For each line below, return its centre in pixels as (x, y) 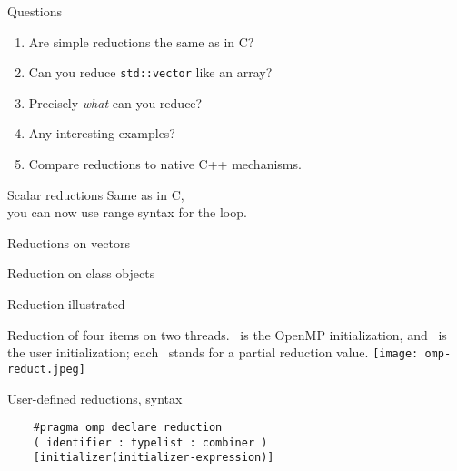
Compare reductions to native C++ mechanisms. (165, 164)
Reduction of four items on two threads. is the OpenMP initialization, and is (227, 334)
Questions (35, 11)
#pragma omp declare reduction (128, 428)
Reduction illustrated (66, 304)
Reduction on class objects (81, 273)
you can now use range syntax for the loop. (127, 212)
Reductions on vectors (69, 242)
